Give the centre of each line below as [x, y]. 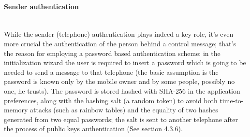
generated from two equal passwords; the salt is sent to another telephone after [121, 119]
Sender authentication [41, 6]
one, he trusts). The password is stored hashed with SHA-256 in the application [122, 90]
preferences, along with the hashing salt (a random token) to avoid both [111, 100]
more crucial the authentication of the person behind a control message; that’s [120, 43]
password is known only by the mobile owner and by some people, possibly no [119, 81]
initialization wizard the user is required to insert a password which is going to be [125, 62]
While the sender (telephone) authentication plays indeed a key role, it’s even [119, 34]
